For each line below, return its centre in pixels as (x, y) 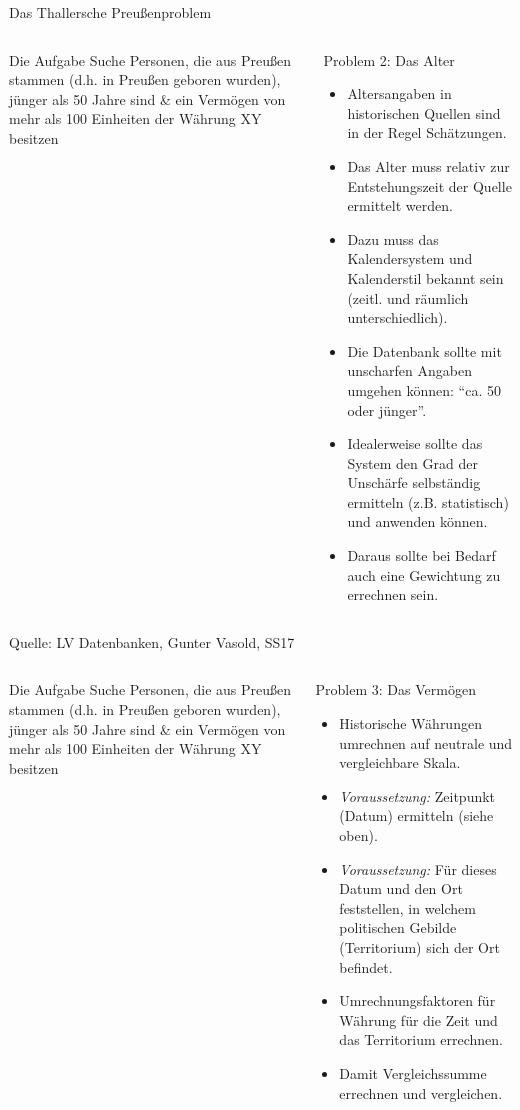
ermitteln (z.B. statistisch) (428, 501)
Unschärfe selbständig (414, 482)
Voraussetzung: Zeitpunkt (417, 795)
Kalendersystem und (410, 258)
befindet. (366, 966)
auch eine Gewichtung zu (424, 574)
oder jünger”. (387, 409)
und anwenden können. (417, 521)
